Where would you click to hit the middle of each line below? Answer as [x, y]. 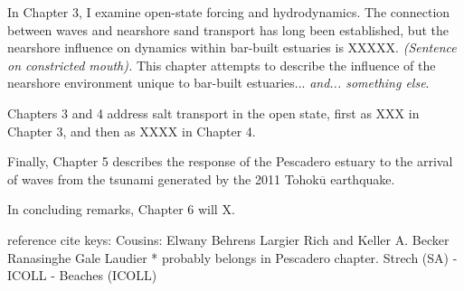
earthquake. [363, 178]
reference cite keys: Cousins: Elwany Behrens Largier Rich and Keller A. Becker [228, 239]
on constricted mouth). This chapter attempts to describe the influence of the [222, 65]
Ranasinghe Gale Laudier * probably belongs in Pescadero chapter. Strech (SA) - [232, 257]
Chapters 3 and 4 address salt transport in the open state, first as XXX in [213, 113]
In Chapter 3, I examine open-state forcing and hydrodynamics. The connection [229, 12]
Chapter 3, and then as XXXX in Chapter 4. [132, 131]
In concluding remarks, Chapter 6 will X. [121, 209]
